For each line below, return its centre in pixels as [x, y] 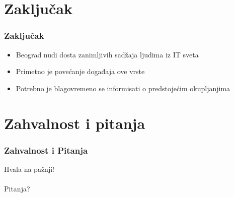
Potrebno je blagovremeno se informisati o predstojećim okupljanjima [123, 88]
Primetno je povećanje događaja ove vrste [80, 71]
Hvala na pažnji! [29, 169]
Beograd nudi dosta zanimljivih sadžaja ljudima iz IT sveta [107, 54]
